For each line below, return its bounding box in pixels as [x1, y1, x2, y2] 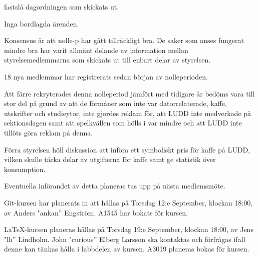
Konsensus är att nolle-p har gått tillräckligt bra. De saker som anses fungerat [4, 35, 244, 45]
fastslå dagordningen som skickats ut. [4, 1, 119, 11]
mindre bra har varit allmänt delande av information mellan [4, 44, 188, 55]
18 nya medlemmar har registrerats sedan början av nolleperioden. [4, 71, 208, 81]
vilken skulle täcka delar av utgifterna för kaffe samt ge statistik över [4, 154, 216, 164]
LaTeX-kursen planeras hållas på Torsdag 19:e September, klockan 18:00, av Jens [4, 224, 253, 234]
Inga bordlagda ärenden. [4, 18, 79, 28]
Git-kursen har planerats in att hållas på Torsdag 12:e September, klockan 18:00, [4, 197, 253, 207]
